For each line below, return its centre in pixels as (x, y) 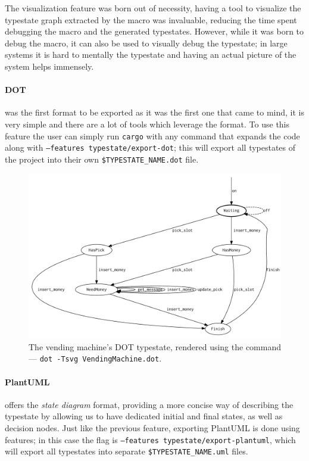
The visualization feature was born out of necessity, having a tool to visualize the (153, 8)
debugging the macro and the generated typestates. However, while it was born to (154, 31)
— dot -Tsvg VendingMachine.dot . (95, 358)
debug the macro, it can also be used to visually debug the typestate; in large (146, 43)
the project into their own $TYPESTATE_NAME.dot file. (102, 159)
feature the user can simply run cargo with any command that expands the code (152, 136)
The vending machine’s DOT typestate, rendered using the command (155, 346)
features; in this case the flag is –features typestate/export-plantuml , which (150, 439)
